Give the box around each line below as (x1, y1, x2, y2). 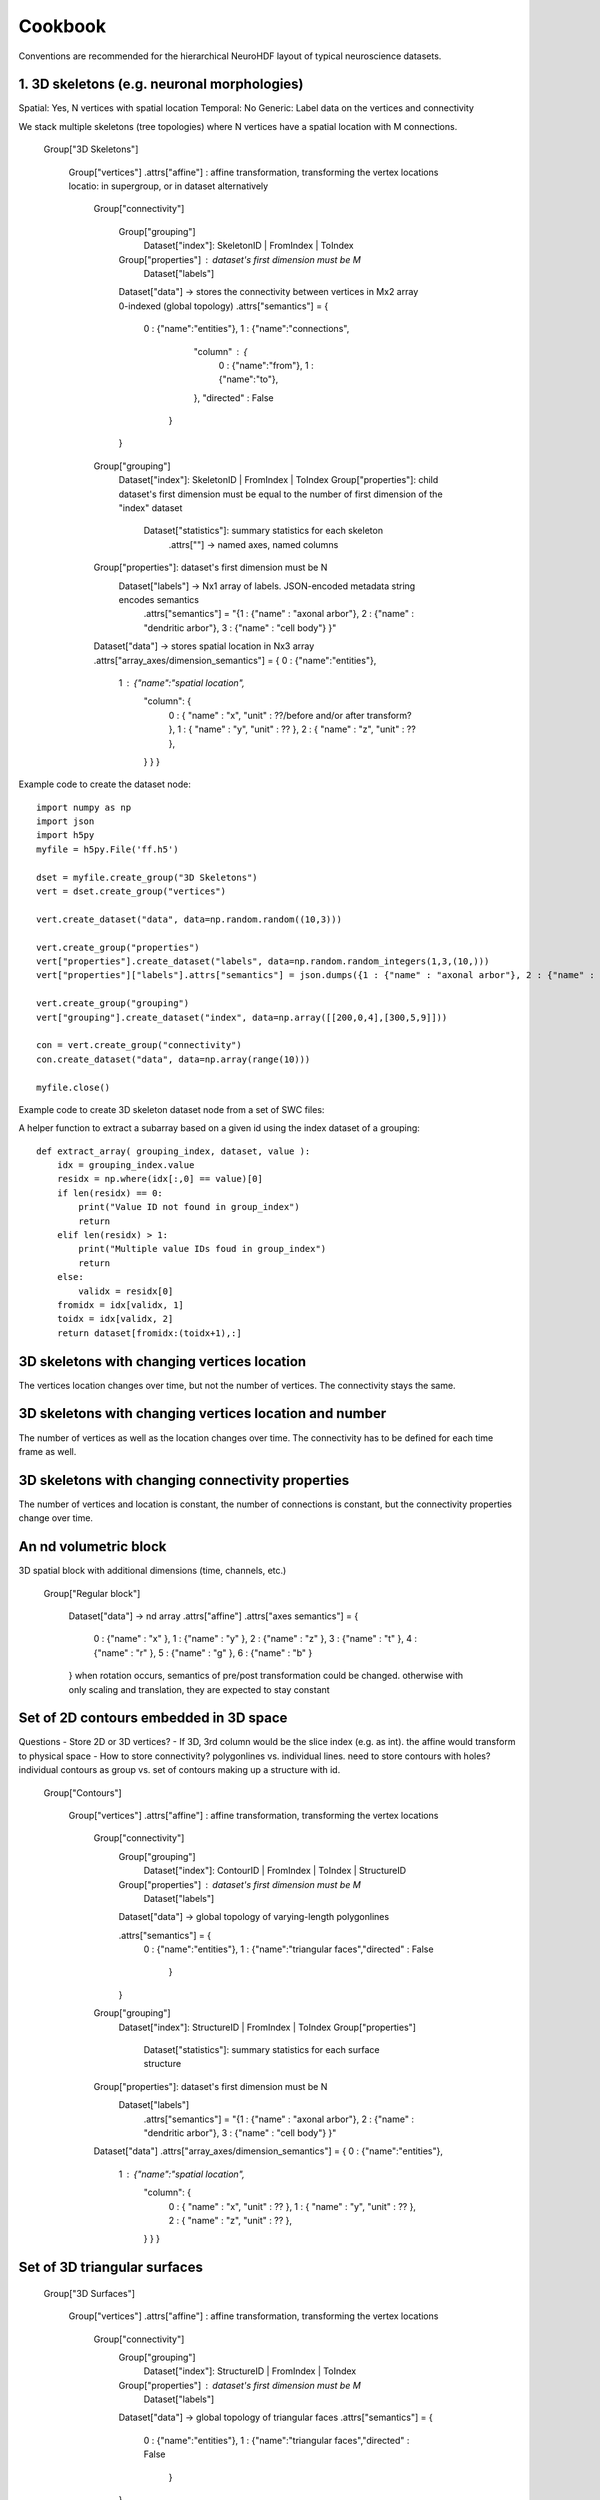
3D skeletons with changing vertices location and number (18, 1405, 387, 1422)
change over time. (18, 1512, 94, 1524)
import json (36, 816, 95, 827)
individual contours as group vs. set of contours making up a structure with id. (18, 1764, 341, 1776)
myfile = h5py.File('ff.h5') (36, 843, 179, 855)
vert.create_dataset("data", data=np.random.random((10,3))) (36, 913, 342, 925)
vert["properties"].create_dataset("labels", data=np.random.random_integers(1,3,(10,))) (36, 955, 490, 967)
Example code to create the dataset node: (18, 778, 192, 790)
